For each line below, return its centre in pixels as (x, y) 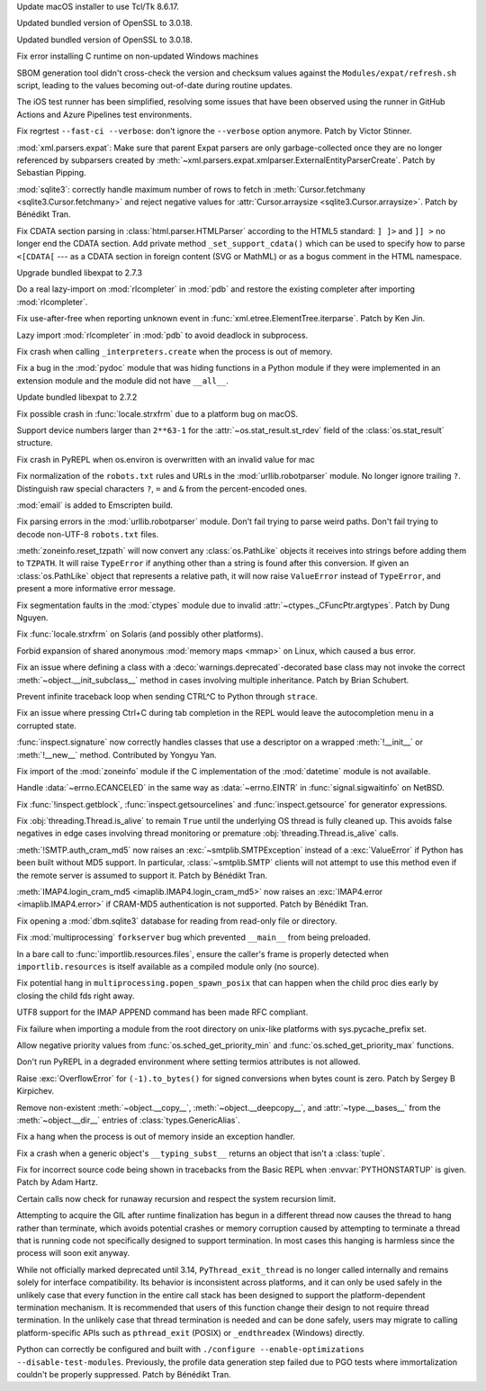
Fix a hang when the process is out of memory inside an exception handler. (156, 1137)
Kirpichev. (35, 1091)
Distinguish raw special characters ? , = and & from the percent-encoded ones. (162, 488)
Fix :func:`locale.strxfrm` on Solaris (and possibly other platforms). (140, 634)
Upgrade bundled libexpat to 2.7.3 (80, 273)
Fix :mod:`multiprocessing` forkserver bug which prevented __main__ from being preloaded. (193, 937)
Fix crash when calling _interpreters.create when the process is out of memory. (175, 351)
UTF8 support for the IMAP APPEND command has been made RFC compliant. (162, 1012)
